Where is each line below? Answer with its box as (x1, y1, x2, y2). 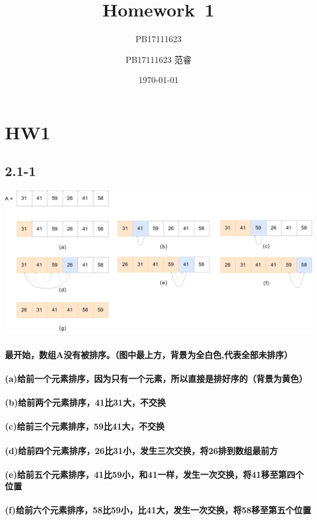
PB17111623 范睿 (125, 53, 192, 65)
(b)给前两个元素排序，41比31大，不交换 (5, 396, 166, 409)
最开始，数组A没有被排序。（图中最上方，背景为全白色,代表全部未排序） (5, 348, 293, 361)
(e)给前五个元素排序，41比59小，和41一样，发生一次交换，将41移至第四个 (5, 467, 304, 480)
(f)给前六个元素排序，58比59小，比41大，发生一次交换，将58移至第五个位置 (5, 504, 312, 516)
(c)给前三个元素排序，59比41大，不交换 (5, 420, 165, 433)
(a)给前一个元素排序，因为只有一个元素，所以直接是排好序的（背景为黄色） (5, 372, 308, 384)
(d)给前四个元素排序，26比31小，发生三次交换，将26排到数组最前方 (5, 444, 278, 456)
